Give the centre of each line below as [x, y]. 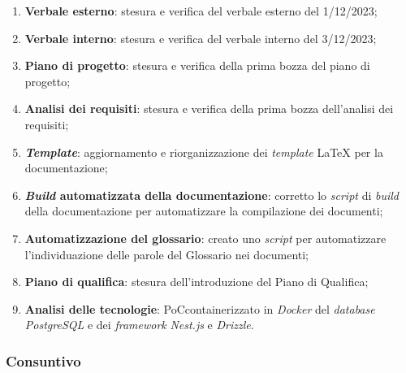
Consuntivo [43, 360]
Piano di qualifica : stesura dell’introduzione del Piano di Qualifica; [197, 282]
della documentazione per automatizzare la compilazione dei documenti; [204, 211]
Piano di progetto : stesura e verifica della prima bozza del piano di [197, 65]
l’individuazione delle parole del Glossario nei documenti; [166, 254]
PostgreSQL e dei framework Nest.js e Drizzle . [139, 325]
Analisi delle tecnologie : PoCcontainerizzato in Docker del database [200, 308]
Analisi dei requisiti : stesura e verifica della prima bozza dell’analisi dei [209, 108]
